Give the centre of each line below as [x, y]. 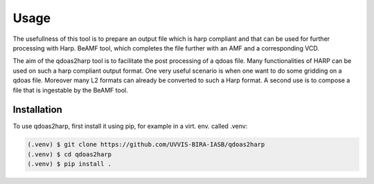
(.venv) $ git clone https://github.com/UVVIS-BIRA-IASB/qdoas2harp [146, 145]
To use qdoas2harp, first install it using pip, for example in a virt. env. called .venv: [130, 126]
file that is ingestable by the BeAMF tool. [70, 90]
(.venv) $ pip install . [70, 164]
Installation [37, 110]
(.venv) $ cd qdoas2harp [70, 154]
